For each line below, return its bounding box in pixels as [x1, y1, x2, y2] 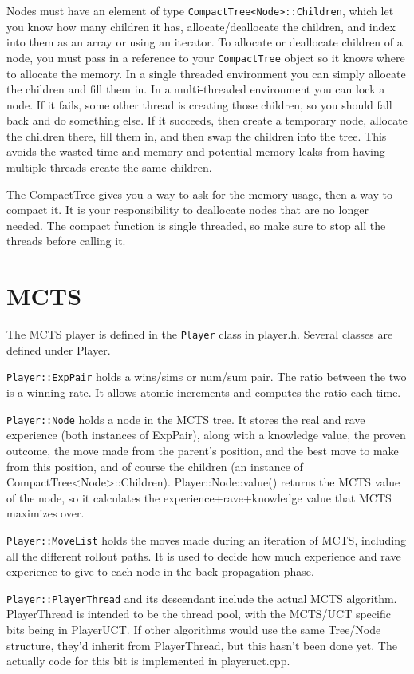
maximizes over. [6, 505, 85, 521]
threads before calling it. [6, 232, 126, 249]
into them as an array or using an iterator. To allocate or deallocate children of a [6, 34, 403, 50]
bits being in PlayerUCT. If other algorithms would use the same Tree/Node [6, 620, 381, 637]
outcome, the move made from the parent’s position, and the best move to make [6, 442, 399, 458]
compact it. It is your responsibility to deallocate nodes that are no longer [6, 201, 369, 218]
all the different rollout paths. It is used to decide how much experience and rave [6, 547, 401, 564]
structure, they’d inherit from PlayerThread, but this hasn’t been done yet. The [6, 636, 397, 653]
